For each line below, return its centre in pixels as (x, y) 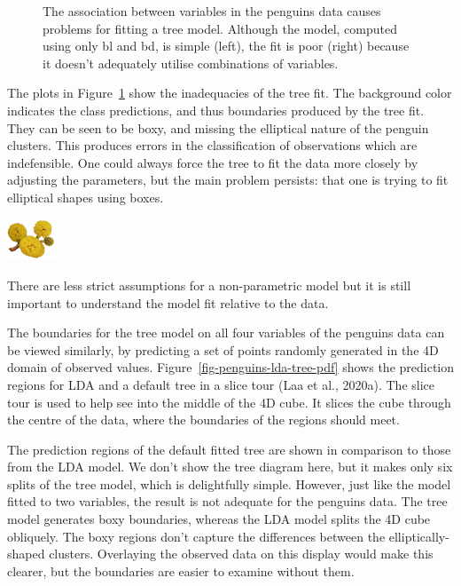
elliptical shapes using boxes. (86, 197)
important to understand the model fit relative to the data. (168, 302)
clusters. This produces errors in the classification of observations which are (212, 145)
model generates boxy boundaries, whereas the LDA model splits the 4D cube (219, 519)
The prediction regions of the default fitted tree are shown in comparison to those (229, 449)
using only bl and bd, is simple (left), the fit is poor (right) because (226, 46)
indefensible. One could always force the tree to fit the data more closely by (213, 162)
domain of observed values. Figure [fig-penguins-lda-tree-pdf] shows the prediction (231, 367)
